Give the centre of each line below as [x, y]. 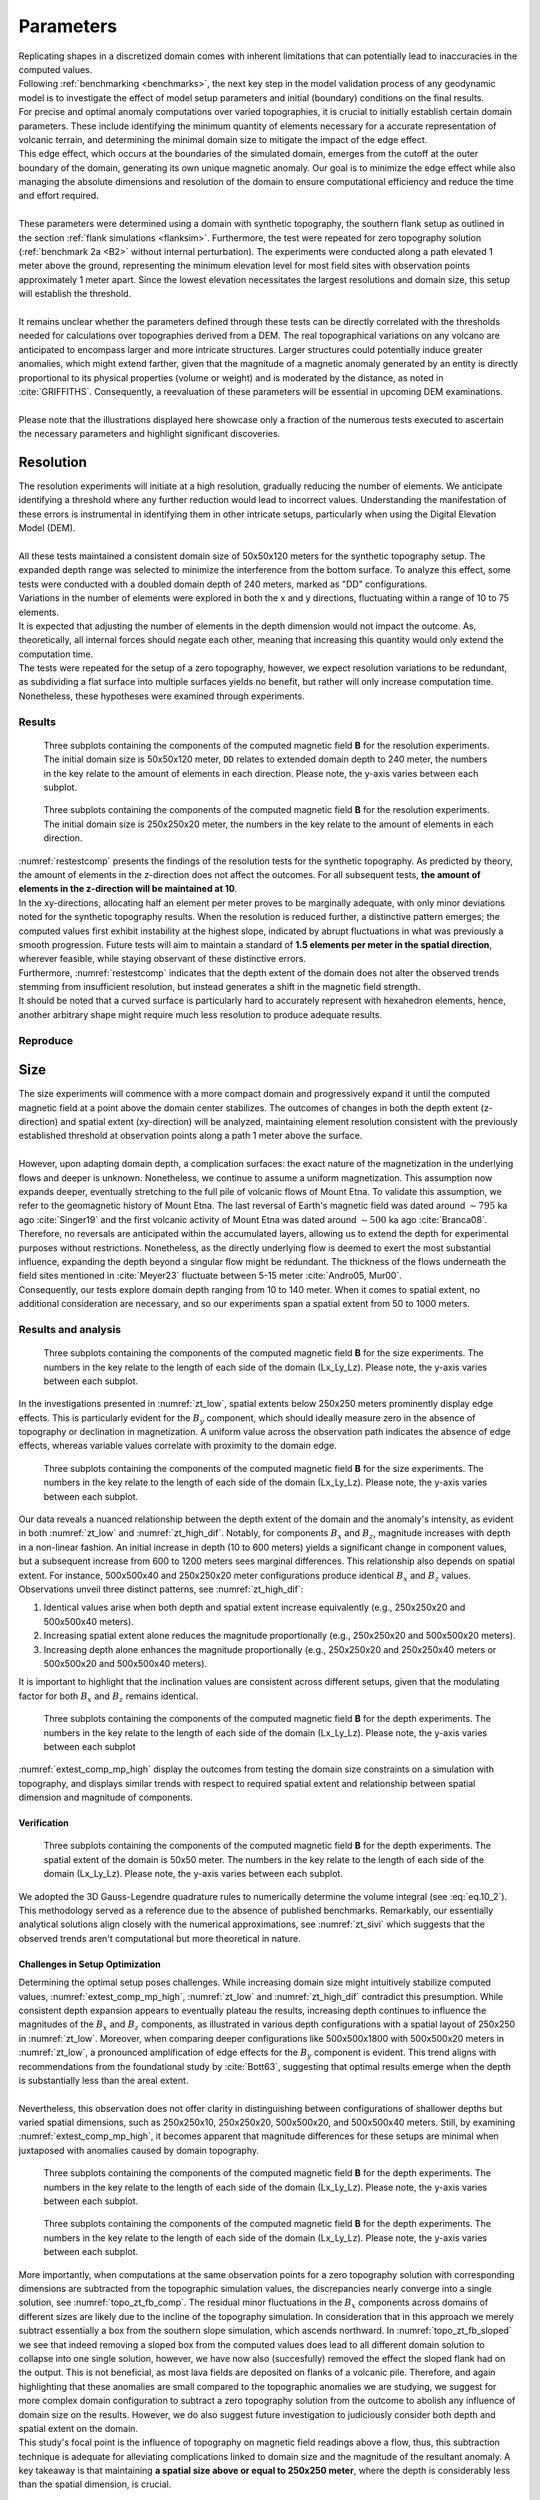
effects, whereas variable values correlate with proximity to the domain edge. [177, 1446]
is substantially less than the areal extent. [103, 2080]
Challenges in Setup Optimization [89, 1964]
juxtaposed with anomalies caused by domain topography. [139, 2150]
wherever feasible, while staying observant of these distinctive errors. [162, 959]
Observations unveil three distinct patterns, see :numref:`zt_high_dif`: [161, 1589]
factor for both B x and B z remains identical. [108, 1697]
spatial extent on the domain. [78, 2428]
